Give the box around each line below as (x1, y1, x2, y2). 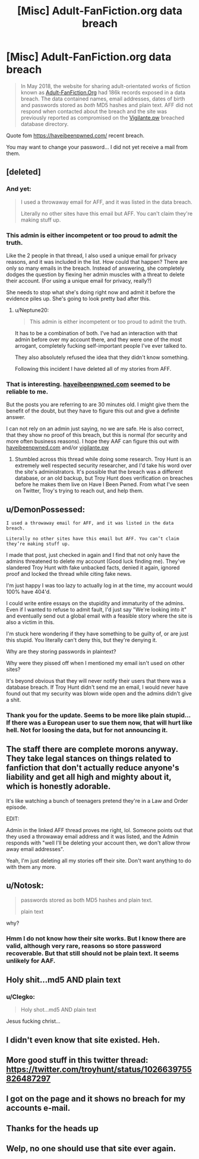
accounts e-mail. (6, 1103, 71, 1113)
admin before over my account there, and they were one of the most (14, 336, 182, 343)
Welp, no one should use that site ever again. (6, 1144, 176, 1154)
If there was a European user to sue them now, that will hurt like (6, 718, 193, 726)
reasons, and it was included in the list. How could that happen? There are (6, 258, 188, 265)
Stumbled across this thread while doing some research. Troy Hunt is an (14, 456, 192, 463)
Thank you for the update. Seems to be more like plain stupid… (6, 711, 191, 719)
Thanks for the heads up (6, 1123, 99, 1133)
